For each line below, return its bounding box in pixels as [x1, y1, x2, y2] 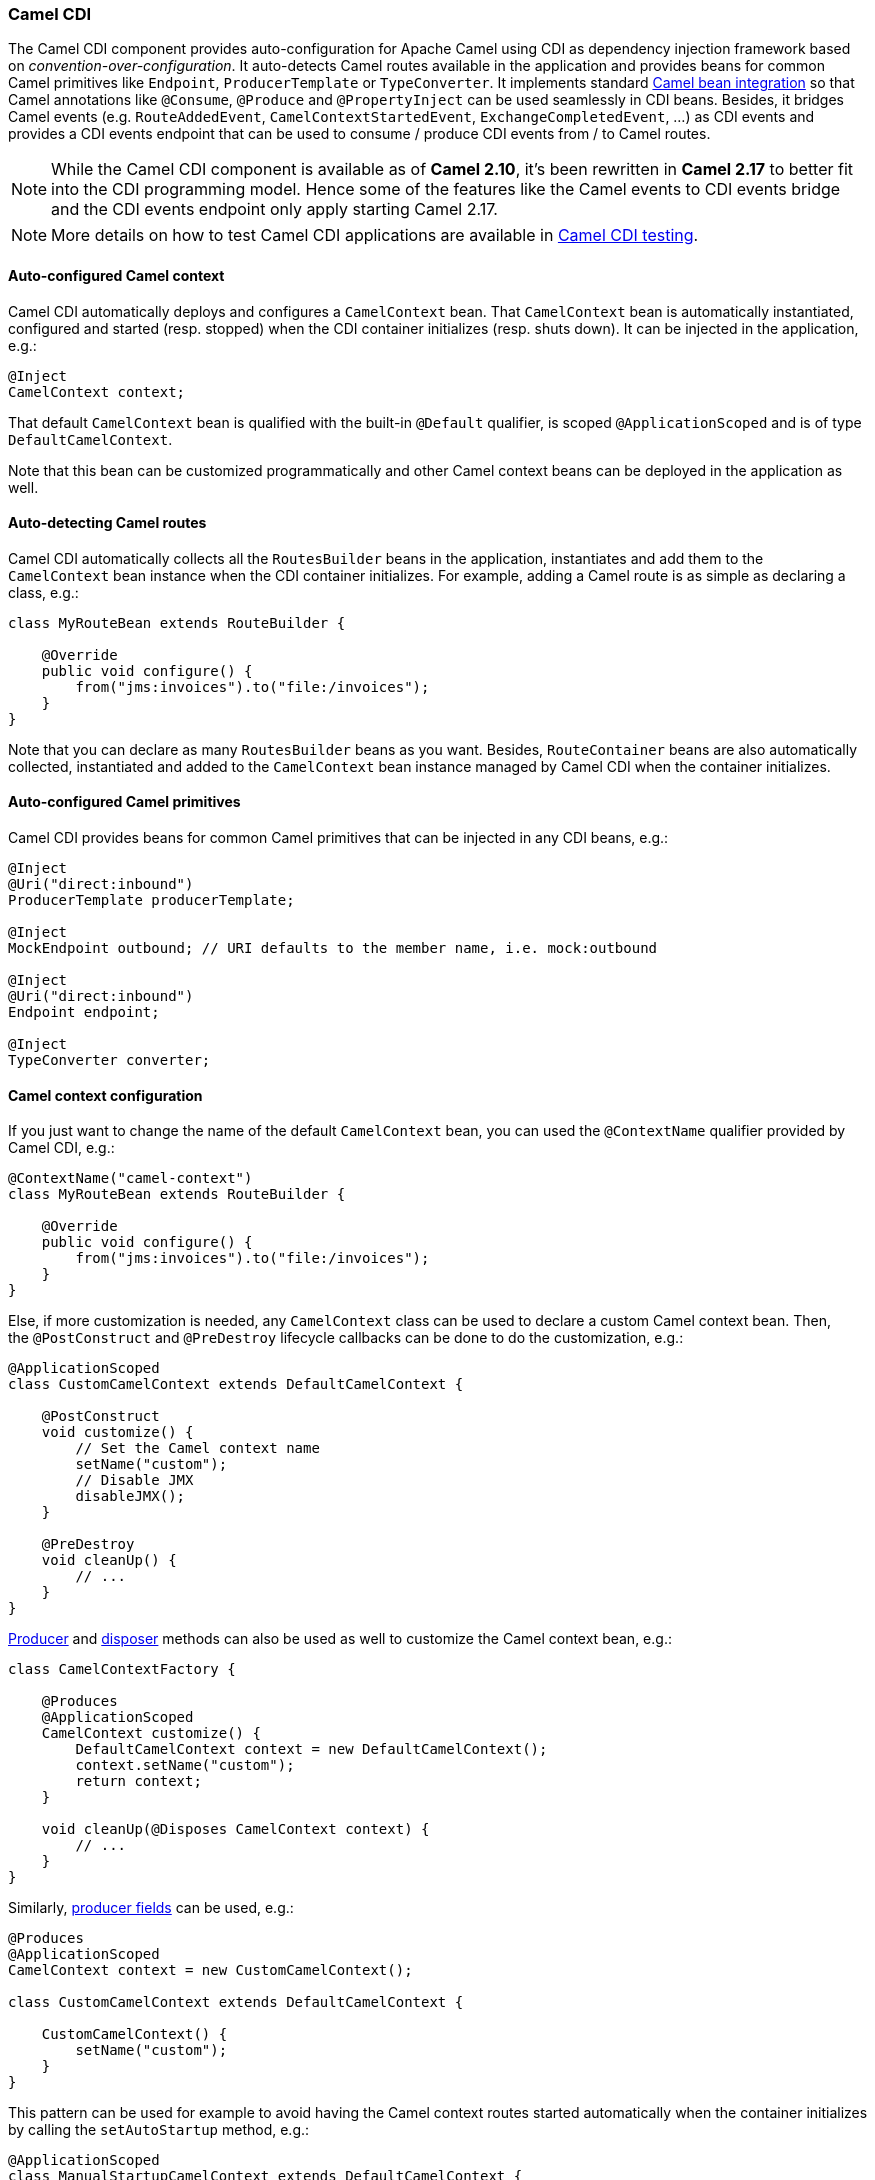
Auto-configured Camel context [8, 266, 225, 284]
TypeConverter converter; [8, 1052, 211, 1069]
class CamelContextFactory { [8, 1661, 236, 1678]
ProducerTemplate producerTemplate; [8, 892, 295, 909]
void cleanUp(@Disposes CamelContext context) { [41, 1821, 430, 1838]
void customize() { [41, 1424, 194, 1441]
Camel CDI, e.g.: [8, 1139, 115, 1157]
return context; [75, 1773, 202, 1790]
